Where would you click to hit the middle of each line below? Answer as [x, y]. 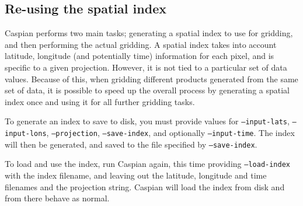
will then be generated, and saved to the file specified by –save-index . [131, 144]
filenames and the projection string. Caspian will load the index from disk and [145, 186]
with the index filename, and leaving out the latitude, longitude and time [136, 175]
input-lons [26, 134]
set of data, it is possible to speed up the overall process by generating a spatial [147, 90]
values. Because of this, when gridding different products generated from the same [151, 78]
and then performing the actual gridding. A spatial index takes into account [141, 44]
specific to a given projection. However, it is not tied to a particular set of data [146, 67]
